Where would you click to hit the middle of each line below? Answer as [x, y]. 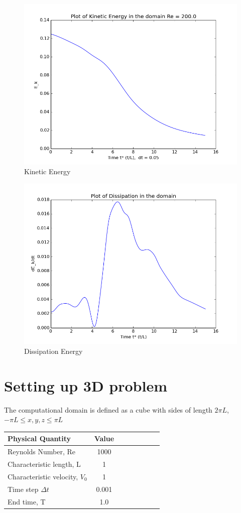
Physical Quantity [39, 438]
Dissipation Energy [53, 351]
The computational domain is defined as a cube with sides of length [108, 409]
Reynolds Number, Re [42, 452]
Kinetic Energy [47, 171]
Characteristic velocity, [43, 476]
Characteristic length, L [44, 464]
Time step [23, 489]
